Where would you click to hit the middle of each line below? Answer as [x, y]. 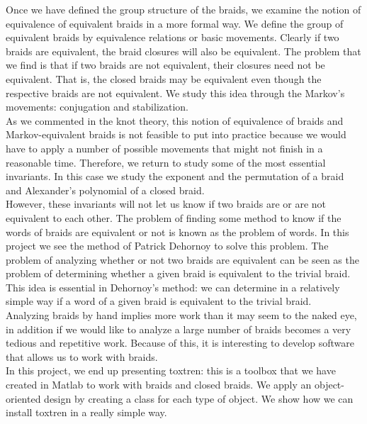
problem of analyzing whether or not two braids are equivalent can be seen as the [182, 259]
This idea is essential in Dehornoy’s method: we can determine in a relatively [173, 287]
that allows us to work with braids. [82, 356]
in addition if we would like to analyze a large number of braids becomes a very [179, 329]
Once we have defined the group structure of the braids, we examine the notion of [183, 9]
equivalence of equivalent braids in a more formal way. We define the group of [175, 23]
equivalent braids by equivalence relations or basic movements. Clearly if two [173, 37]
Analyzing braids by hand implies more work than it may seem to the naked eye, [181, 315]
